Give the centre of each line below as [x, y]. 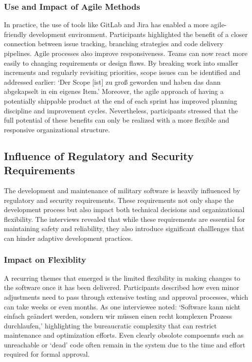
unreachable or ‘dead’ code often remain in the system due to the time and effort [125, 344]
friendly [15, 34]
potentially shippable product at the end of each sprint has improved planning [121, 100]
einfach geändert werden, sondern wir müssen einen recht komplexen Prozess [118, 316]
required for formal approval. [47, 354]
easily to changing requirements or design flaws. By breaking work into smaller [121, 63]
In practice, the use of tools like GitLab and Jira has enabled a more [106, 25]
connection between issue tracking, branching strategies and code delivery [114, 44]
